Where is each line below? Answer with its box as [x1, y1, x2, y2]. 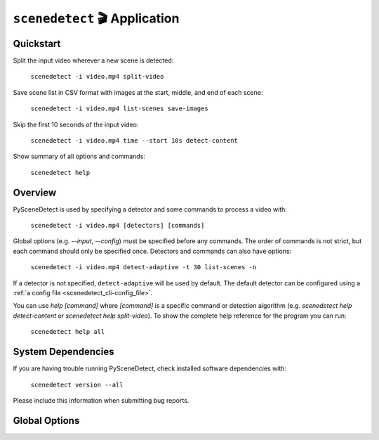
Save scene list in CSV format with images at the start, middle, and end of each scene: [13, 88, 263, 96]
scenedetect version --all [30, 380, 124, 389]
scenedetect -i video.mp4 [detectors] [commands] [30, 221, 205, 230]
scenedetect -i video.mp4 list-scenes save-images [30, 105, 208, 112]
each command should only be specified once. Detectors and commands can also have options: [13, 247, 292, 255]
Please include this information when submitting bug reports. [13, 396, 189, 404]
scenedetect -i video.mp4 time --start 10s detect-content [30, 137, 239, 145]
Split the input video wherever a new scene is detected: [13, 56, 174, 65]
